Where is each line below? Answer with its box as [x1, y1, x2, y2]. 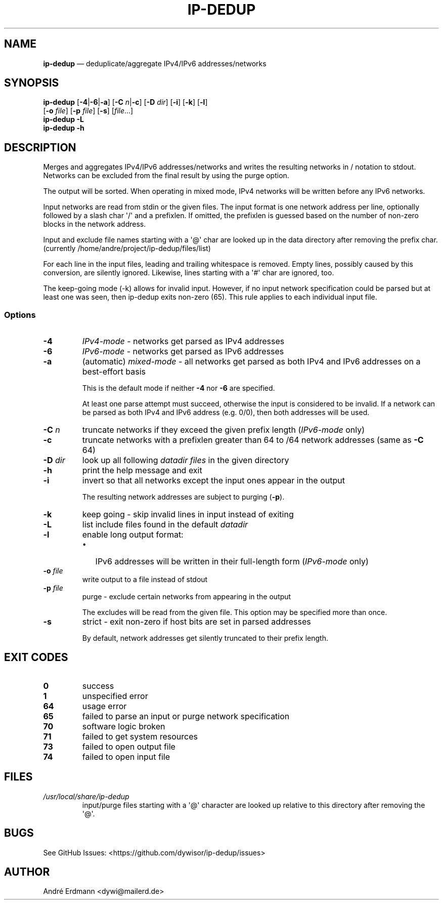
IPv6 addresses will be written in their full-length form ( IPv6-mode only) [95, 556, 369, 567]
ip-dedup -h [43, 124, 84, 133]
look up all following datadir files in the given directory [82, 455, 289, 466]
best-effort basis [82, 366, 146, 377]
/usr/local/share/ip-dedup [43, 792, 129, 801]
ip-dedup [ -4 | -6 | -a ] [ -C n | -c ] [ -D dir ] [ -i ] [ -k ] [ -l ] [43, 98, 208, 107]
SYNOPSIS [4, 76, 59, 90]
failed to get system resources [82, 731, 198, 742]
